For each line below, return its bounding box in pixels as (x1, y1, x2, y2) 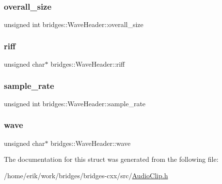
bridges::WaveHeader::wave (50, 138, 131, 148)
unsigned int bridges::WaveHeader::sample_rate (4, 98, 146, 108)
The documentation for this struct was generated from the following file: (4, 154, 219, 164)
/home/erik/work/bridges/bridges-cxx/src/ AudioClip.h (4, 170, 168, 180)
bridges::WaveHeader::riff (50, 59, 125, 69)
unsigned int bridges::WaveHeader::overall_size (4, 19, 143, 29)
